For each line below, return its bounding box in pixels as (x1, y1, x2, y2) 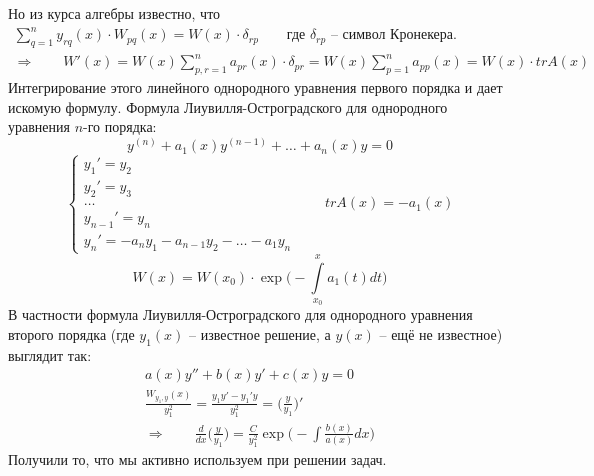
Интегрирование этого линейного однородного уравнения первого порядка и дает (8, 77, 503, 98)
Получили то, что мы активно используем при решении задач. (8, 449, 387, 470)
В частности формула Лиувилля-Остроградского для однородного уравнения (8, 304, 473, 325)
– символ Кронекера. (330, 28, 457, 43)
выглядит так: (8, 344, 92, 365)
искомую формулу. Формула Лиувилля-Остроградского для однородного (8, 96, 448, 117)
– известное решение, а (188, 324, 331, 345)
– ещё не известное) (379, 324, 503, 345)
